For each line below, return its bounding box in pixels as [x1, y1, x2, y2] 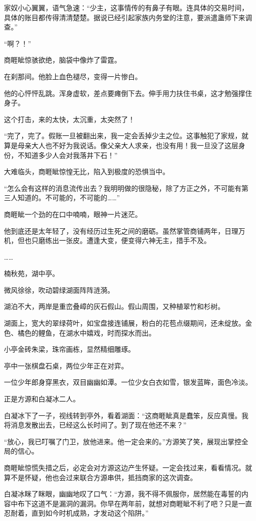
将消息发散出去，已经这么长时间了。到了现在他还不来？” [4, 420, 187, 430]
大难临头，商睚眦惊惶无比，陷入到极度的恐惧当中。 [4, 166, 169, 177]
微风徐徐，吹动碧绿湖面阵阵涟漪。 [4, 284, 114, 295]
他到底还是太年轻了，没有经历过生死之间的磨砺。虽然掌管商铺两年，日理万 [4, 225, 245, 236]
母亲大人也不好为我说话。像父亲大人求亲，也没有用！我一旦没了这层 [17, 140, 238, 150]
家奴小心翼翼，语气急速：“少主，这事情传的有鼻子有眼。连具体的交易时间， [4, 2, 249, 12]
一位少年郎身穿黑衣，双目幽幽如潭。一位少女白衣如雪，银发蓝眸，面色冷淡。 [4, 377, 252, 387]
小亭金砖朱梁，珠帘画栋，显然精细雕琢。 [4, 344, 135, 354]
